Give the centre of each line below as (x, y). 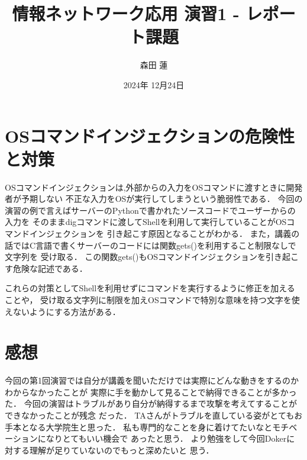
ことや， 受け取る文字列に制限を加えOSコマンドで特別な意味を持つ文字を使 (152, 299)
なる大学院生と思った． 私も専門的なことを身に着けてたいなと (151, 427)
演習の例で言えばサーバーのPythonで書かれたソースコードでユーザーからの (150, 210)
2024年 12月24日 (154, 84)
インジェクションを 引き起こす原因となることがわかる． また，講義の (164, 233)
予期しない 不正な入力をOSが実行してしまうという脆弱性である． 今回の (162, 199)
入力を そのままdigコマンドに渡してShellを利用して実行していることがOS (146, 222)
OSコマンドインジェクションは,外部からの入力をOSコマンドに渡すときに (146, 187)
